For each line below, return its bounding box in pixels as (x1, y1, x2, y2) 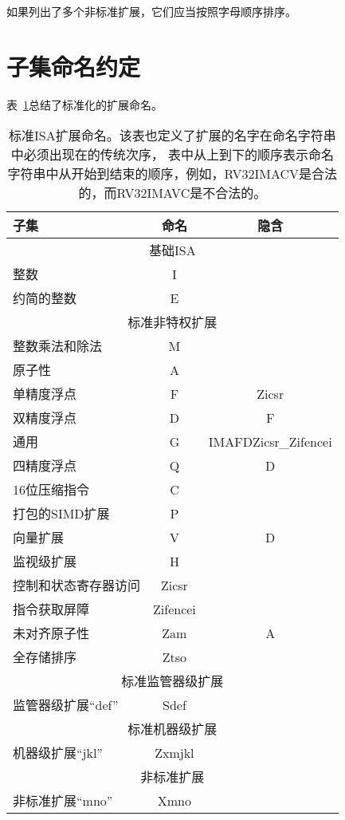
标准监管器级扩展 (121, 672, 224, 691)
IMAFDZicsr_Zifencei (208, 432, 332, 451)
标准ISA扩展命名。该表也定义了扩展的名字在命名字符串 (8, 126, 336, 145)
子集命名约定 (6, 49, 141, 82)
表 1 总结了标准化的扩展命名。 (6, 96, 163, 112)
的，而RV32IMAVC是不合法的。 (78, 183, 267, 203)
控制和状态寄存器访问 (13, 576, 141, 595)
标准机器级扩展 (127, 719, 218, 739)
